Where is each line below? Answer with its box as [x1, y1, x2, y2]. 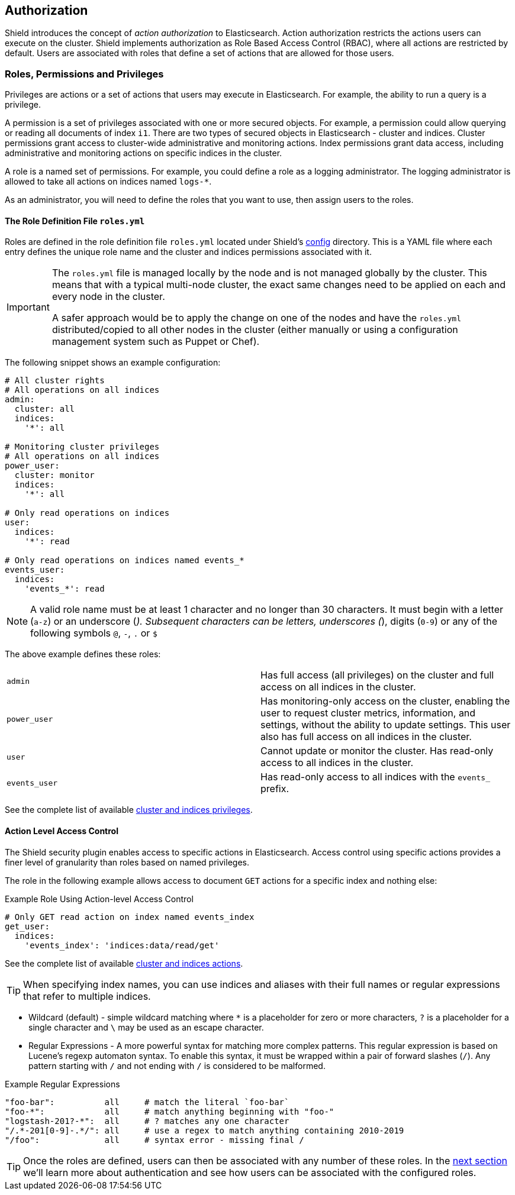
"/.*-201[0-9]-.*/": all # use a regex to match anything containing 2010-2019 [5, 1125, 404, 1135]
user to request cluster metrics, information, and [260, 707, 476, 719]
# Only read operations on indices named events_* [5, 555, 244, 566]
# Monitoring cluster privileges [5, 442, 160, 452]
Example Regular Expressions [5, 1078, 120, 1089]
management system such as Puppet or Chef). [51, 335, 260, 348]
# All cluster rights [5, 376, 105, 386]
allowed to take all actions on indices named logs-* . [5, 176, 212, 187]
